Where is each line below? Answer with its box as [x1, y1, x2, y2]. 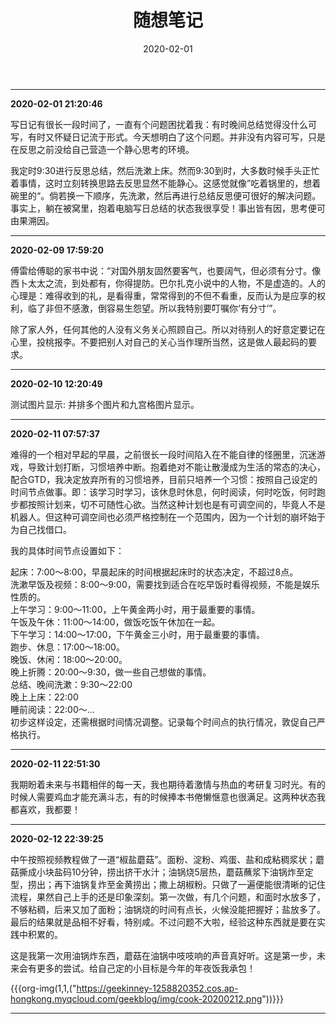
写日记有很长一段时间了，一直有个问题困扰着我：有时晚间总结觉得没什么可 [10, 118, 317, 130]
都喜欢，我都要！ [10, 803, 81, 815]
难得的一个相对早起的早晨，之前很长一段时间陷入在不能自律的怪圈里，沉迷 [10, 448, 317, 460]
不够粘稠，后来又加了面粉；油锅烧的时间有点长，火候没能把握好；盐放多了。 [10, 903, 326, 915]
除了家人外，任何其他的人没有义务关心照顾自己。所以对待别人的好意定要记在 [10, 323, 326, 335]
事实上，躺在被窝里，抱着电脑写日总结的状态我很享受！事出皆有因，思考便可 [10, 202, 326, 214]
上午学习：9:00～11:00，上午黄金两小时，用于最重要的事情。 [10, 603, 261, 615]
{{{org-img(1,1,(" [10, 982, 77, 994]
